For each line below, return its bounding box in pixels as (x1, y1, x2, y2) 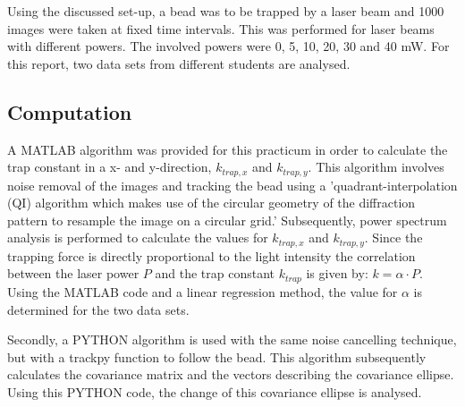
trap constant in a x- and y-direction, (7, 157, 212, 176)
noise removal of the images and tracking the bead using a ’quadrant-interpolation (7, 175, 458, 194)
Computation (7, 98, 132, 125)
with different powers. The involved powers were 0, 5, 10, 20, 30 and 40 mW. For (7, 37, 450, 55)
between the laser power (7, 264, 139, 283)
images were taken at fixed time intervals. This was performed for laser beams (7, 19, 435, 38)
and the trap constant (155, 264, 275, 283)
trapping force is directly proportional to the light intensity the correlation (7, 246, 416, 265)
